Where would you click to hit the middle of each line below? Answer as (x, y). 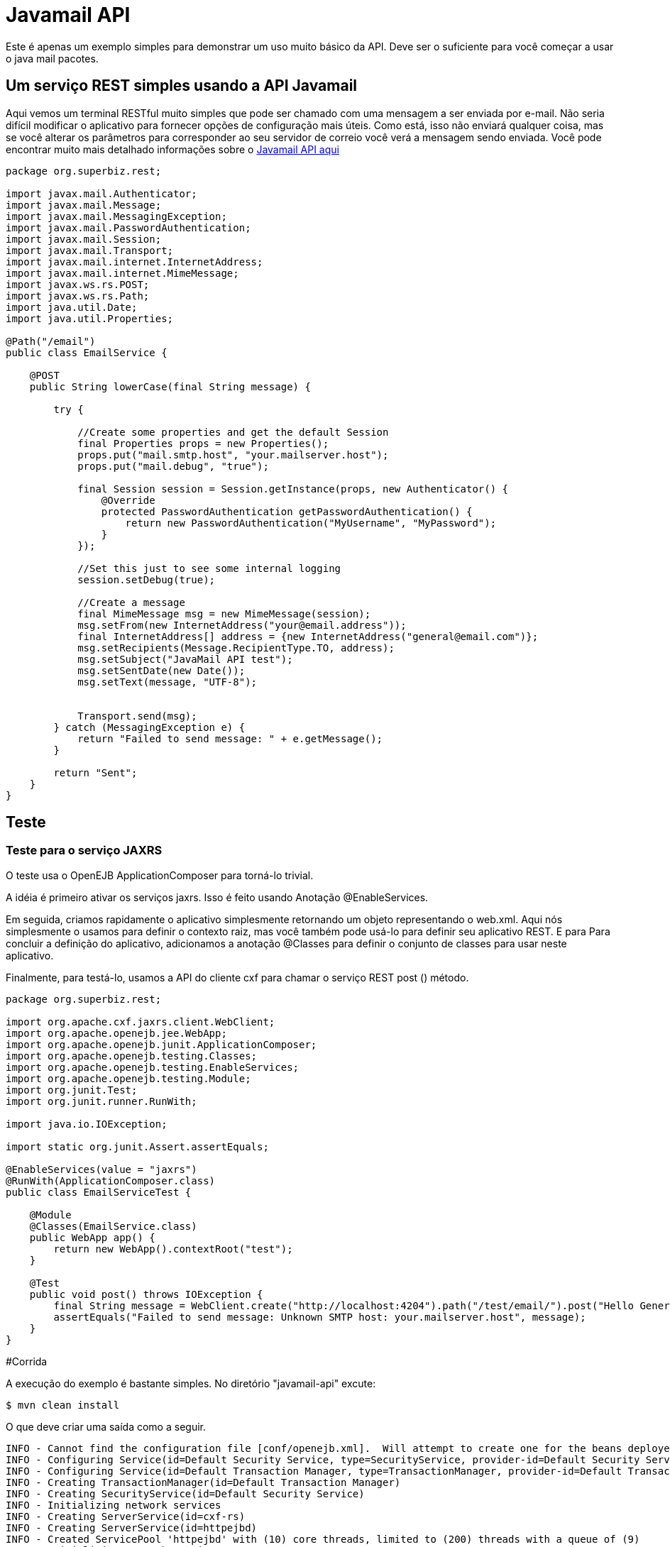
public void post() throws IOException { (146, 1294)
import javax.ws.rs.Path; (78, 296)
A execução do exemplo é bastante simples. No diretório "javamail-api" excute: (191, 1383)
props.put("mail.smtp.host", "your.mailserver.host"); (233, 455)
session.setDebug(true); (147, 579)
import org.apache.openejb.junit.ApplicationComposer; (161, 1044)
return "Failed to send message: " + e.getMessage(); (230, 738)
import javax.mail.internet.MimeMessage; (122, 273)
